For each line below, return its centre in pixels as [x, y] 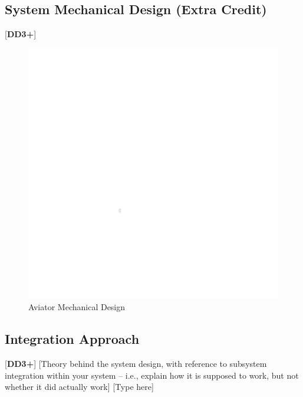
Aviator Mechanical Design [77, 307]
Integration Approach [72, 339]
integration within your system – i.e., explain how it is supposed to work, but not [152, 375]
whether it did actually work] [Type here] [79, 387]
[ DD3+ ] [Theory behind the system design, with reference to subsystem [136, 364]
